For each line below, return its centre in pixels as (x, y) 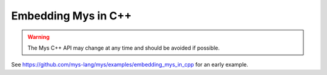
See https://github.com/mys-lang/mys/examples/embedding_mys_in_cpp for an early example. (130, 65)
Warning (38, 37)
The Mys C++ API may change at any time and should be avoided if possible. (124, 48)
